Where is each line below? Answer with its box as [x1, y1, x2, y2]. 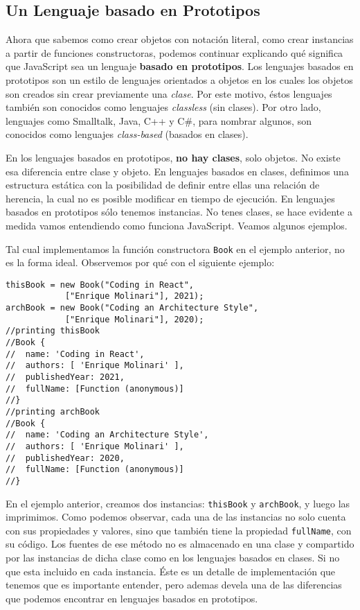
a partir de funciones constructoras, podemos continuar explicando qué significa [6, 45, 343, 60]
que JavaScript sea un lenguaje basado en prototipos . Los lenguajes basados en [6, 59, 354, 73]
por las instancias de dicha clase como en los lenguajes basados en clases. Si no [6, 550, 340, 565]
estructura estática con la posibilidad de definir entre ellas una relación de [6, 177, 320, 192]
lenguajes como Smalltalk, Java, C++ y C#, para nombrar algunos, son [6, 113, 312, 128]
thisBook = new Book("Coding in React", [6, 279, 195, 290]
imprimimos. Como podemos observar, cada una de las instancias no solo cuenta [6, 509, 346, 524]
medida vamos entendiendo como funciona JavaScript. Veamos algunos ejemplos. [6, 218, 348, 232]
